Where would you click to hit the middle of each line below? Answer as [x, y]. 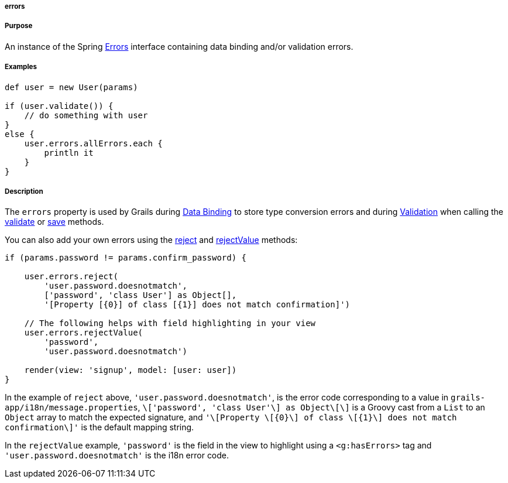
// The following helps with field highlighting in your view [170, 323]
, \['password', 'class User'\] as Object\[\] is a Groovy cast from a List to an [311, 407]
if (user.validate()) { [59, 106]
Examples [21, 67]
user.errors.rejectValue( [84, 333]
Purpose [19, 26]
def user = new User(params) [71, 87]
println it [69, 153]
